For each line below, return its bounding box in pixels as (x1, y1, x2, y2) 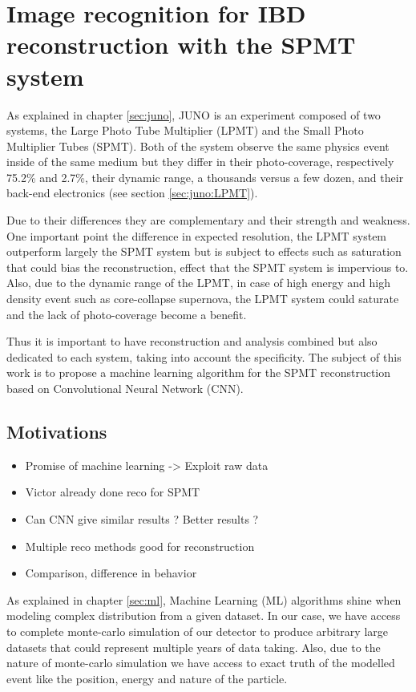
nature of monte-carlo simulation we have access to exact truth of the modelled (6, 654, 395, 671)
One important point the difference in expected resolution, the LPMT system (6, 227, 387, 244)
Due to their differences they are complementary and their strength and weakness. (6, 212, 410, 229)
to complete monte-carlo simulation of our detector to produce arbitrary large (6, 622, 388, 639)
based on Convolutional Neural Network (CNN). (6, 380, 244, 396)
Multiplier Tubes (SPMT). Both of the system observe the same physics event (6, 137, 390, 154)
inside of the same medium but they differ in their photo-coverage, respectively (6, 153, 394, 170)
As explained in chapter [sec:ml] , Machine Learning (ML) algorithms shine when (6, 591, 402, 608)
